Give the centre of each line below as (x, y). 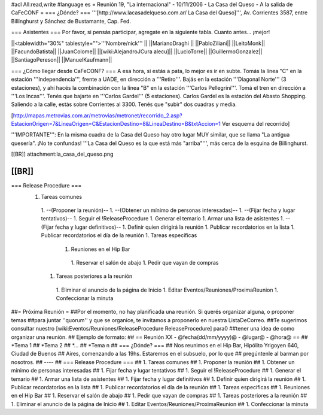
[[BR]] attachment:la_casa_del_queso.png (62, 154)
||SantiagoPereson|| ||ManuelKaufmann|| (62, 60)
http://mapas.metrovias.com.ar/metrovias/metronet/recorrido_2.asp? (97, 115)
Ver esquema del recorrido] (256, 124)
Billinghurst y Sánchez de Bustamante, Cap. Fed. (71, 21)
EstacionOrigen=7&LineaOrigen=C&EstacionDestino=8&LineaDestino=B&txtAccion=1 (116, 124)
